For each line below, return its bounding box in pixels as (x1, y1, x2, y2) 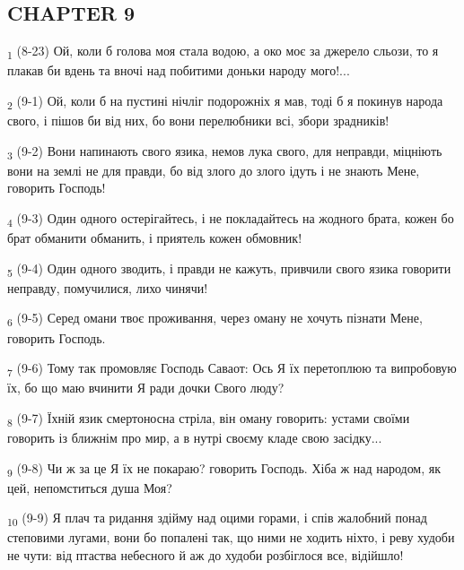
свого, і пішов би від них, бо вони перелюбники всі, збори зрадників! (7, 111, 390, 130)
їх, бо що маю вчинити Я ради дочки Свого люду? (7, 378, 285, 397)
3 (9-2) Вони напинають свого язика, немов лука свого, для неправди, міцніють (7, 141, 442, 162)
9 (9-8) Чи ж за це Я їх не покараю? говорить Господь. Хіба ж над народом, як (7, 458, 442, 479)
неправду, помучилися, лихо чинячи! (7, 278, 208, 297)
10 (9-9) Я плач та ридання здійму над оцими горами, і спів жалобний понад (7, 508, 427, 530)
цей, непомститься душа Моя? (7, 478, 172, 497)
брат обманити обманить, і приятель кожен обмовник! (7, 229, 302, 247)
